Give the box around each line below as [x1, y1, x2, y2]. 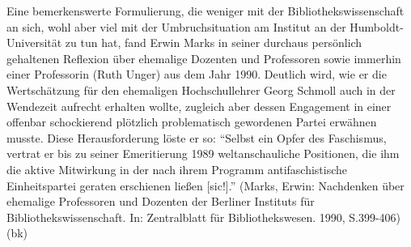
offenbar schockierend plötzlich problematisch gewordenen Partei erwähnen [6, 113, 377, 130]
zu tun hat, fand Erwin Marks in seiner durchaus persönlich [65, 34, 362, 51]
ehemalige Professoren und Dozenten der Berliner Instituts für [6, 193, 315, 210]
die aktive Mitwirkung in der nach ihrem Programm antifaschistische [6, 160, 348, 177]
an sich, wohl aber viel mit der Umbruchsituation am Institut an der [6, 18, 346, 35]
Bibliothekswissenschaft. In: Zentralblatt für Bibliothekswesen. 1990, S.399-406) [6, 208, 401, 225]
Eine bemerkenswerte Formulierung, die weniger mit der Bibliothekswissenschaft [6, 2, 405, 19]
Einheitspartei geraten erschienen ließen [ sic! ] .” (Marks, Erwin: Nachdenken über [6, 177, 405, 194]
